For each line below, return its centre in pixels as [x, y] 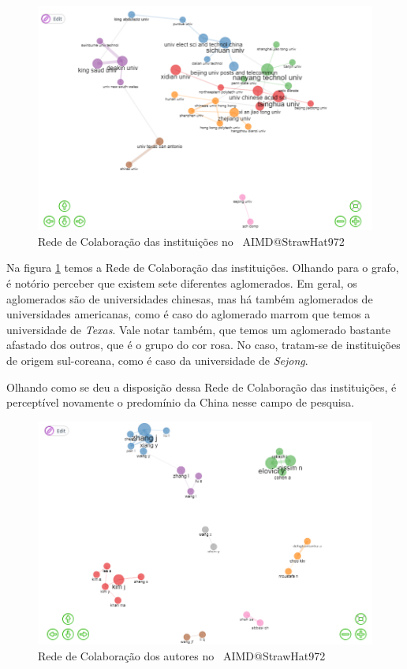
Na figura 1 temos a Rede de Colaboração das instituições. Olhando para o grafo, [203, 268]
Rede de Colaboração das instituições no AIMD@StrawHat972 [191, 241]
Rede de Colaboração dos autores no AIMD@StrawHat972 [182, 655]
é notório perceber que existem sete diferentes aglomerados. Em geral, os [182, 283]
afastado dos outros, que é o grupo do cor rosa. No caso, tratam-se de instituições [203, 345]
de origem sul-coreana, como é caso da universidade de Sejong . [157, 361]
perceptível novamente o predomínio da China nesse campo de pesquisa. [180, 402]
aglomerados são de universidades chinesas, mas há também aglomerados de [190, 298]
